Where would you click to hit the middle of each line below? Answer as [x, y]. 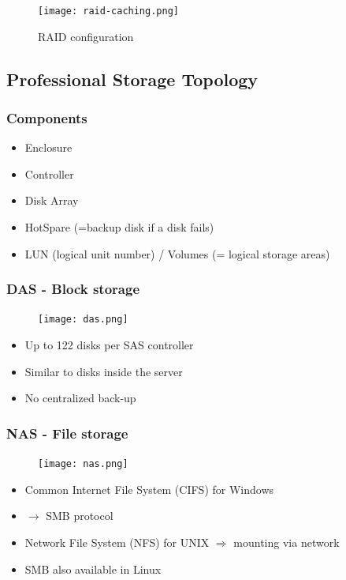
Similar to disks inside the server [104, 371]
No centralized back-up [80, 398]
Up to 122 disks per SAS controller [109, 345]
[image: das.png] [83, 320]
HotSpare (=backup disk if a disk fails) [119, 227]
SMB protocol [80, 516]
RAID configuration [86, 36]
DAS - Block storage [73, 289]
